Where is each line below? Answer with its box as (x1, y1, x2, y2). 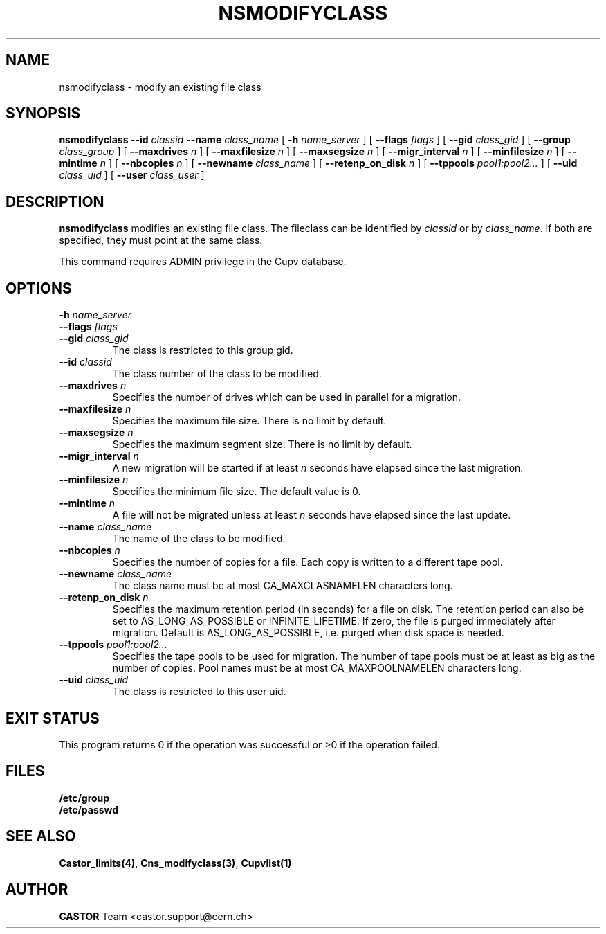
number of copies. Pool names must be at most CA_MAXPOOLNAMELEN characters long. (112, 662, 522, 674)
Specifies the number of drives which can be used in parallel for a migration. (112, 391, 461, 404)
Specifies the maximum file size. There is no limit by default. (112, 415, 387, 427)
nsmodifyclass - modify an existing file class (59, 80, 261, 93)
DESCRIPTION (6, 192, 104, 210)
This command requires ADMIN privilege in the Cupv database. (59, 255, 347, 268)
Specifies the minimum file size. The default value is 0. (112, 485, 361, 498)
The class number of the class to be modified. (112, 368, 322, 380)
